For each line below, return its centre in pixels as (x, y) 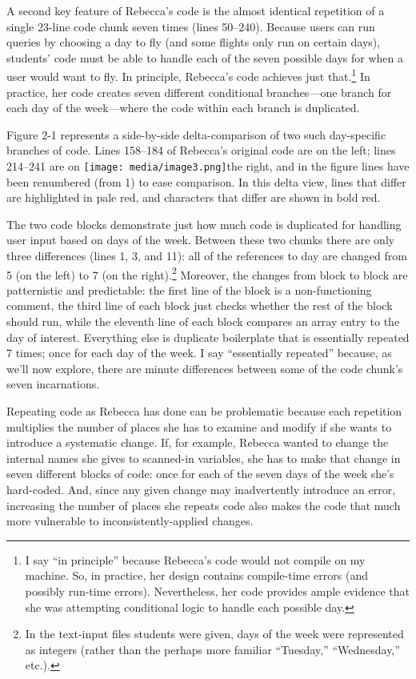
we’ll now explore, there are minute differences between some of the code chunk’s (205, 368)
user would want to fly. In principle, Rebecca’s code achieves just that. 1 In (188, 75)
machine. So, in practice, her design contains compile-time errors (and (196, 575)
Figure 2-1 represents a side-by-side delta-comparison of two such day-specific (196, 134)
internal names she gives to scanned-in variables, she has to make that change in (204, 458)
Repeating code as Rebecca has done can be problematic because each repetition (204, 411)
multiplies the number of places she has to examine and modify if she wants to (199, 426)
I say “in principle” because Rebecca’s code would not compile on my (195, 559)
